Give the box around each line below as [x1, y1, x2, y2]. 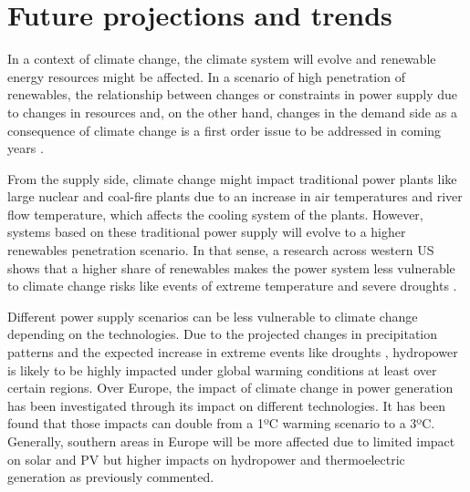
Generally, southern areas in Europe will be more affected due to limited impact [7, 432, 455, 450]
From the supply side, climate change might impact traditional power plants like [7, 169, 457, 188]
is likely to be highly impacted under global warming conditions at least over [7, 360, 437, 379]
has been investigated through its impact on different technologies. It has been [7, 395, 445, 415]
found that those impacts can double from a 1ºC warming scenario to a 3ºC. [7, 414, 435, 433]
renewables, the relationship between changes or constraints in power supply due [7, 85, 457, 104]
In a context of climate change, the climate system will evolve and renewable [7, 49, 436, 68]
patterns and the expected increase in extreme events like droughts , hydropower [7, 343, 458, 362]
